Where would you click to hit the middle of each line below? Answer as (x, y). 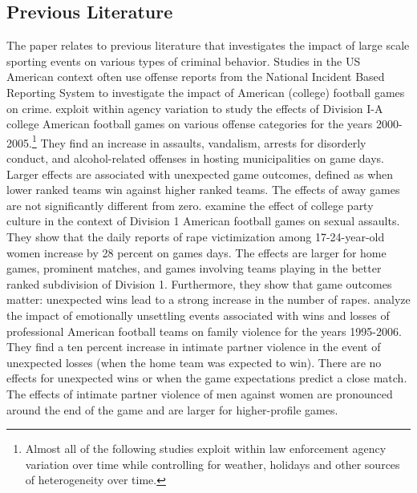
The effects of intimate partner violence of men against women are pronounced (200, 393)
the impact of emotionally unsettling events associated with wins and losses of (198, 315)
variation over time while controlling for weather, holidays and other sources (213, 464)
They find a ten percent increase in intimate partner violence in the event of (194, 347)
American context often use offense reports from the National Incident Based (196, 77)
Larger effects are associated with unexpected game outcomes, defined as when (200, 174)
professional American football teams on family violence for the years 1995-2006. (204, 331)
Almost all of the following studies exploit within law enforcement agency (206, 449)
